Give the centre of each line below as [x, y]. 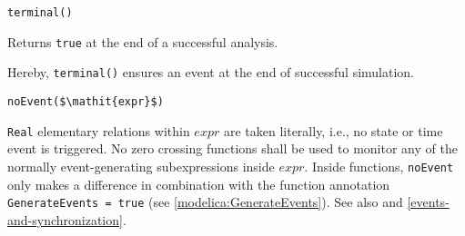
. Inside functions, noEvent [379, 166]
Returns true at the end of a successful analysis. [143, 41]
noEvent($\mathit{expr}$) [86, 101]
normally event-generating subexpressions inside [141, 166]
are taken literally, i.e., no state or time [333, 130]
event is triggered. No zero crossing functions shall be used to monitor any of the [232, 148]
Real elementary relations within [99, 130]
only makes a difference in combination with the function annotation [199, 184]
